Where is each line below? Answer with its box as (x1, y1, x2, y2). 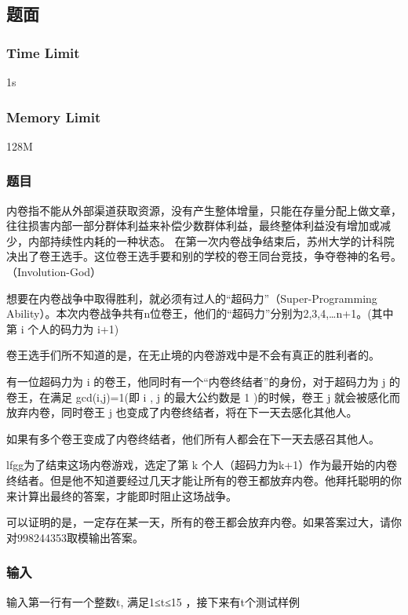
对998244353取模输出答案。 (6, 529, 144, 545)
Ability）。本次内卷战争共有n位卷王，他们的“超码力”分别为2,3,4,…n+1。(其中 (6, 305, 394, 322)
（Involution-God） (6, 264, 102, 279)
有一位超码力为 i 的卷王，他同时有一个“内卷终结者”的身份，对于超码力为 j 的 (6, 373, 401, 389)
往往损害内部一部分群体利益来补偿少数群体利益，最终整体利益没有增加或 (6, 217, 380, 234)
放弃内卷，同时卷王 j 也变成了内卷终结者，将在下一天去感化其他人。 (6, 404, 358, 420)
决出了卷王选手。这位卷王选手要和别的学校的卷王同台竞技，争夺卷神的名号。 (6, 248, 402, 264)
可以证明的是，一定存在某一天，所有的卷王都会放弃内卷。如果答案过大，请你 (6, 514, 402, 530)
